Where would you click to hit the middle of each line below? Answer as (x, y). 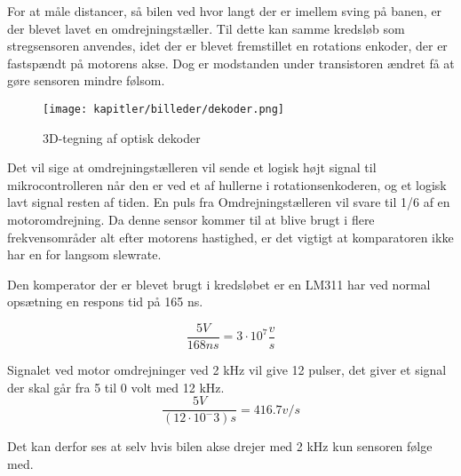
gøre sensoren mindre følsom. (86, 80)
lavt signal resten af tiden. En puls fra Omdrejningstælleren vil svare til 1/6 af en (229, 202)
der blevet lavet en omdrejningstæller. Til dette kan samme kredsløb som (206, 28)
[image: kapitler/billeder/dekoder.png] (164, 109)
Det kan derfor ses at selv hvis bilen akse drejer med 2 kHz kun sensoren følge (220, 446)
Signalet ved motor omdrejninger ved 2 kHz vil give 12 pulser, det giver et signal (227, 370)
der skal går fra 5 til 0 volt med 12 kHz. (116, 387)
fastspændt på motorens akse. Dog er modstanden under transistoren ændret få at (231, 63)
